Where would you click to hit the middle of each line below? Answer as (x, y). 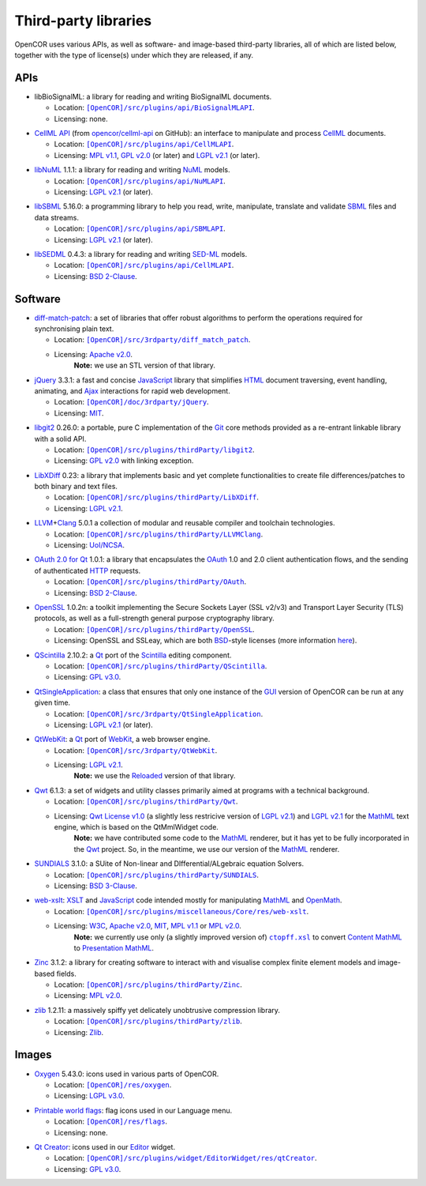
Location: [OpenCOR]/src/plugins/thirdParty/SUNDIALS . (157, 875)
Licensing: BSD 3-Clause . (95, 886)
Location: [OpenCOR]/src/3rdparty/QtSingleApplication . (159, 713)
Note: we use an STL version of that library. (145, 365)
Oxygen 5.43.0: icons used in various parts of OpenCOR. (127, 1074)
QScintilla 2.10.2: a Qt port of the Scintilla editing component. (133, 655)
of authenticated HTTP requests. (88, 570)
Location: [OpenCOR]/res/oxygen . (113, 1084)
